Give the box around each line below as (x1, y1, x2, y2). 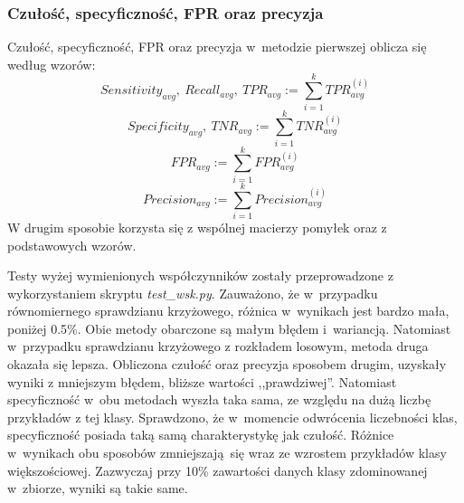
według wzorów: (7, 54, 96, 73)
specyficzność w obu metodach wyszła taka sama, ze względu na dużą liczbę (7, 390, 431, 409)
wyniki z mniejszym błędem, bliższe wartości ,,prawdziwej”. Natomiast (7, 372, 397, 391)
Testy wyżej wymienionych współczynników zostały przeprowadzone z (7, 266, 393, 285)
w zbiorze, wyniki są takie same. (7, 479, 188, 498)
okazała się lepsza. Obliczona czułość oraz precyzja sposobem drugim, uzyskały (7, 355, 447, 374)
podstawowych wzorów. (7, 235, 137, 254)
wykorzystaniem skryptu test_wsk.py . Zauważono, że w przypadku (7, 283, 378, 302)
